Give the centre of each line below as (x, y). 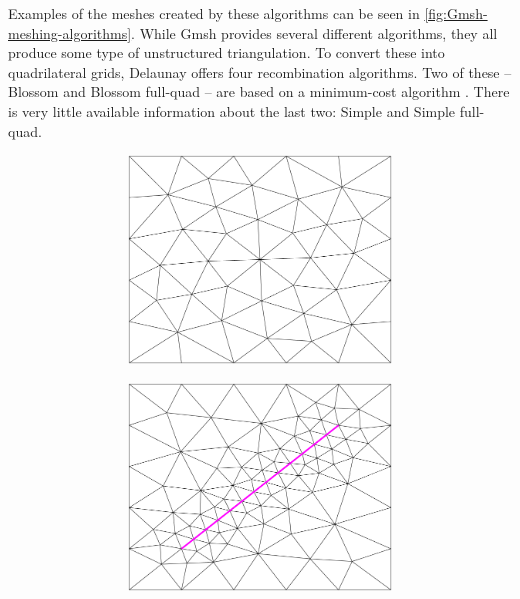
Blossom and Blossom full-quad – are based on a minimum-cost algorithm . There (259, 91)
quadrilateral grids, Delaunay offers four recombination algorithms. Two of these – (260, 71)
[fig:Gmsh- (456, 13)
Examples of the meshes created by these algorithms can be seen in (214, 13)
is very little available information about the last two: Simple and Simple (232, 110)
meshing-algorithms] (70, 32)
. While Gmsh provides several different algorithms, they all (314, 32)
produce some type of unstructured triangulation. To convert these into (226, 52)
